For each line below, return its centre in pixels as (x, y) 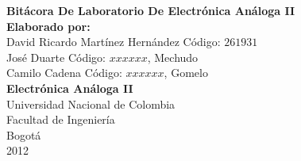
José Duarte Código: (56, 57)
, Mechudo (173, 57)
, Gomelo (186, 73)
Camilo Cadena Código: (64, 73)
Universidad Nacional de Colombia (91, 103)
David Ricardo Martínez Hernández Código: (114, 42)
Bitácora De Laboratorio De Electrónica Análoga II (151, 10)
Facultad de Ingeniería (61, 119)
